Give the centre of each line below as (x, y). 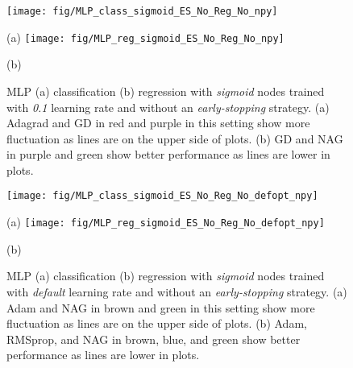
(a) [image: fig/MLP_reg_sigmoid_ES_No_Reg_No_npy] (145, 37)
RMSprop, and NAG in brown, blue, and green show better (154, 339)
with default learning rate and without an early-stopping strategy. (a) (177, 291)
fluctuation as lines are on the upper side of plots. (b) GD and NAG (175, 138)
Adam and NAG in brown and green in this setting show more (161, 307)
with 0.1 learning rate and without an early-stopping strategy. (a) (168, 107)
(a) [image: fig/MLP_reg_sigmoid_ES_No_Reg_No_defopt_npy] (166, 222)
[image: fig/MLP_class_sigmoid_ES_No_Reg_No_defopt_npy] (162, 196)
